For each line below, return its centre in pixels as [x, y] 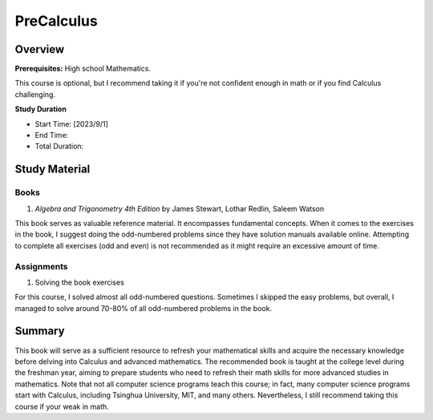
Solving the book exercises [79, 282]
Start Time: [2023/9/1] [71, 123]
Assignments [41, 266]
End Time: [52, 135]
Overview [40, 49]
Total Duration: [59, 146]
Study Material [53, 170]
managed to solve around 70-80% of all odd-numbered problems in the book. [144, 308]
